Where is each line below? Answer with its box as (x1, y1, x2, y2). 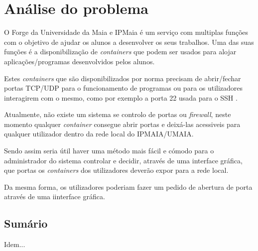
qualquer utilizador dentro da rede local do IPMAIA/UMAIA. (4, 128, 194, 139)
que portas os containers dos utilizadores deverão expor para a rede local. (4, 165, 229, 175)
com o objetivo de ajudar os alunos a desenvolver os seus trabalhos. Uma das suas (4, 36, 254, 47)
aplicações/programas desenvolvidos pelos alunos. (4, 56, 155, 66)
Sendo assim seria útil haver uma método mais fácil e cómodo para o (4, 145, 214, 156)
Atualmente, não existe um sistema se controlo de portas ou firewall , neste (4, 109, 231, 120)
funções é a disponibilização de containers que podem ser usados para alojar (4, 46, 237, 57)
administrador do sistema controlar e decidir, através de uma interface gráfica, (4, 155, 243, 165)
